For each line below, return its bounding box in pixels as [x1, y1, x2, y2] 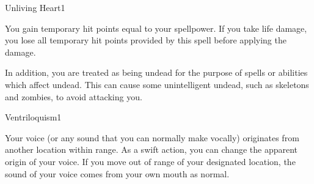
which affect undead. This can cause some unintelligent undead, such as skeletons [5, 78, 309, 90]
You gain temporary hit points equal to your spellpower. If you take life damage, [5, 21, 307, 34]
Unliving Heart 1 [5, 1, 65, 13]
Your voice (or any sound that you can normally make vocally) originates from [5, 131, 299, 144]
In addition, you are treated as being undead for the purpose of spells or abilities [5, 66, 308, 79]
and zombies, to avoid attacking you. [5, 90, 142, 103]
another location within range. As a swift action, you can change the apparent [5, 143, 298, 156]
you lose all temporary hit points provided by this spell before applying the [5, 34, 287, 46]
